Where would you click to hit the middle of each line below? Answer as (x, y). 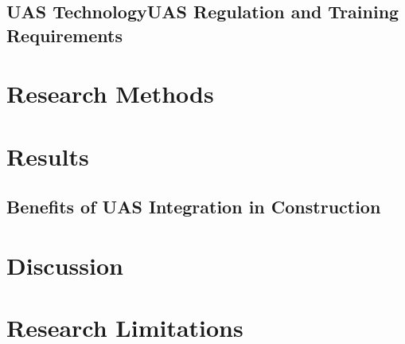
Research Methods (110, 94)
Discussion (65, 265)
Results (48, 156)
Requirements (64, 35)
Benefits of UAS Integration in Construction (194, 207)
